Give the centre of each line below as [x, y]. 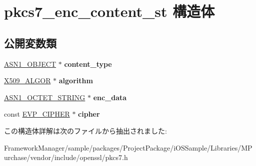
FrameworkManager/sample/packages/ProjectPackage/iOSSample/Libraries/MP [128, 147]
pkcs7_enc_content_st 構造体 [109, 11]
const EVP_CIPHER [37, 114]
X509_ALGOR [27, 81]
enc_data [110, 97]
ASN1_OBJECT [30, 64]
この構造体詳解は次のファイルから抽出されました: [85, 130]
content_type [88, 64]
